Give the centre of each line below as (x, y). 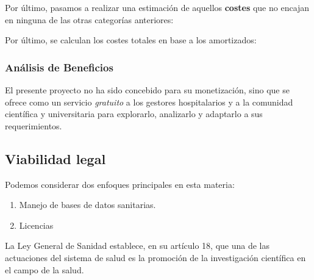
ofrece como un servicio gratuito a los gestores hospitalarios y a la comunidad (149, 102)
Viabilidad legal (55, 158)
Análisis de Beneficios (59, 67)
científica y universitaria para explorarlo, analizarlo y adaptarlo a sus (134, 114)
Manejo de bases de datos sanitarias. (87, 205)
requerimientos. (34, 125)
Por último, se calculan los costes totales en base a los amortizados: (131, 40)
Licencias (36, 225)
